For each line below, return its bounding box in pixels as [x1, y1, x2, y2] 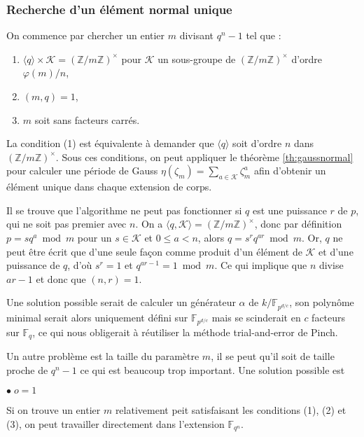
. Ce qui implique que [214, 258, 307, 272]
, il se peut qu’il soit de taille [211, 349, 335, 363]
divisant [179, 28, 214, 43]
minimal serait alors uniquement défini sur [6, 310, 188, 324]
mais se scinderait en [211, 310, 301, 324]
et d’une [318, 244, 353, 258]
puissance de [6, 258, 60, 272]
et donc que [36, 271, 86, 286]
